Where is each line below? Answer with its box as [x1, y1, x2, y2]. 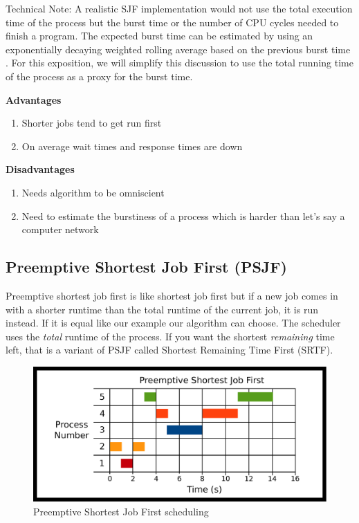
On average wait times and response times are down [21, 138, 243, 153]
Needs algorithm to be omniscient [21, 185, 165, 199]
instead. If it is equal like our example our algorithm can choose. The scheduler [6, 315, 341, 330]
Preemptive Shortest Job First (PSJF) [6, 256, 287, 277]
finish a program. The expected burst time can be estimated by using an [6, 28, 313, 43]
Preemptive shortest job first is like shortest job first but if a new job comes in [6, 288, 338, 302]
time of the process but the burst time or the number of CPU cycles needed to [6, 15, 339, 29]
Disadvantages [6, 162, 75, 176]
